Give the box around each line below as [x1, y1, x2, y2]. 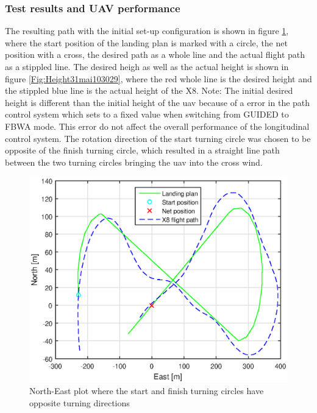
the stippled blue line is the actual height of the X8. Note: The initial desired [5, 84, 293, 97]
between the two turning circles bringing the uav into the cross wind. [5, 155, 263, 168]
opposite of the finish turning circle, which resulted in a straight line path [5, 144, 280, 157]
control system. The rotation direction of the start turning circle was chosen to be [5, 132, 311, 144]
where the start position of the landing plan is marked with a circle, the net [5, 36, 288, 49]
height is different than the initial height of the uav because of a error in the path [5, 96, 310, 108]
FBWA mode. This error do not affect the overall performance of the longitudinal [5, 119, 310, 132]
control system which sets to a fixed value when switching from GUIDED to [5, 108, 289, 121]
